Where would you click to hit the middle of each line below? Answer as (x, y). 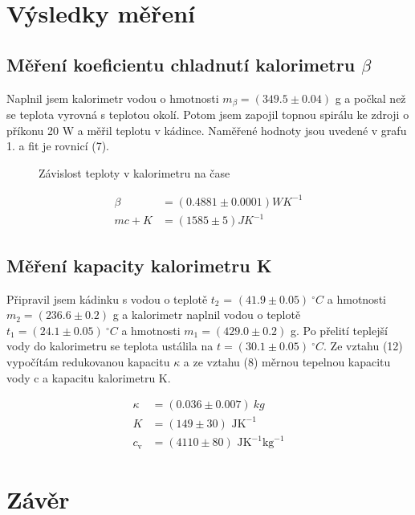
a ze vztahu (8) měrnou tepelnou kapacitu (287, 362)
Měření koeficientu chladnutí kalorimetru (181, 64)
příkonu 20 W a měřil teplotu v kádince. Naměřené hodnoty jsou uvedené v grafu (207, 130)
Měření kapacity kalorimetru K (139, 265)
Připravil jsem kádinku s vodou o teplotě (107, 298)
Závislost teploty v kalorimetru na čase (134, 172)
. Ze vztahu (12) (363, 346)
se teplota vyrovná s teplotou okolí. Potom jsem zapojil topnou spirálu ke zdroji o (208, 114)
